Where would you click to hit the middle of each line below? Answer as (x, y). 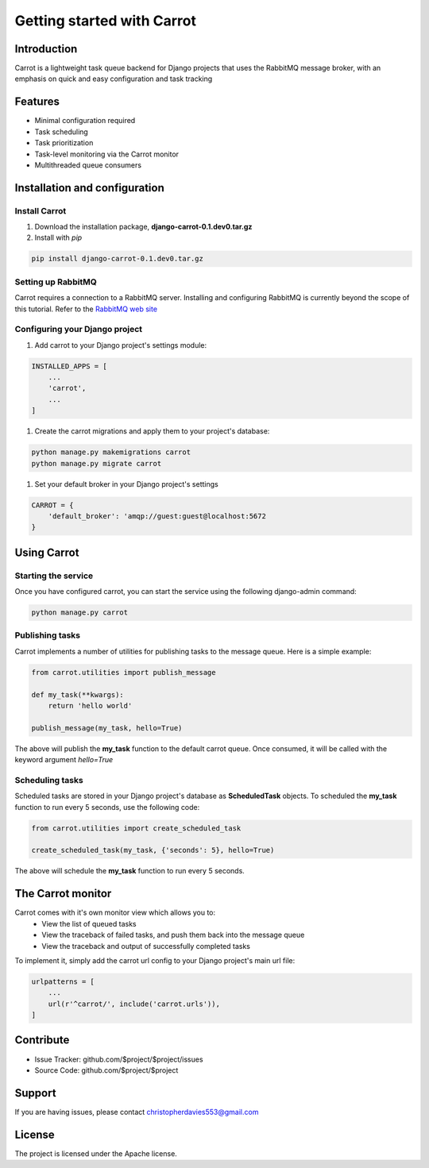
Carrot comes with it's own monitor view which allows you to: (115, 912)
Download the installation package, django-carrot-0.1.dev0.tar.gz (143, 227)
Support (35, 1093)
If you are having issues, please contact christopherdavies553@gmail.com (137, 1112)
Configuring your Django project (79, 330)
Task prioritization (64, 143)
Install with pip (58, 237)
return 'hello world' (90, 705)
